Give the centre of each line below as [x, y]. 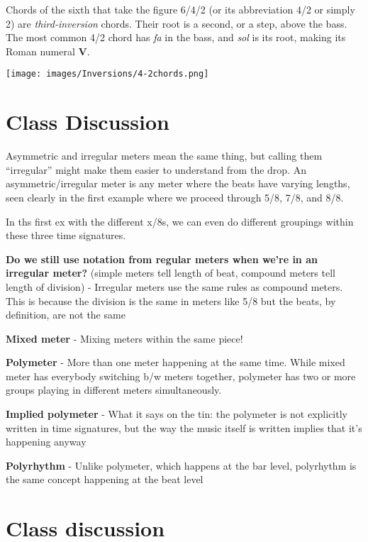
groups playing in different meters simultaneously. [114, 390]
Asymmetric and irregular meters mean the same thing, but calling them [164, 156]
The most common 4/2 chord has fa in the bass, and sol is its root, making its [176, 37]
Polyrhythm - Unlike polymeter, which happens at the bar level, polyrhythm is [181, 465]
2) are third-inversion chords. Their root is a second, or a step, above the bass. [177, 23]
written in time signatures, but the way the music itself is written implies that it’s [184, 427]
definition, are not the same [66, 315]
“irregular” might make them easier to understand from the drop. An [156, 169]
